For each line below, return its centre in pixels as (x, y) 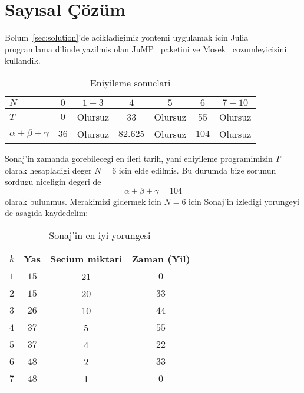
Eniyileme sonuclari (130, 82)
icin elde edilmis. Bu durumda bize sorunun (197, 170)
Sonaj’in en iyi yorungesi (100, 235)
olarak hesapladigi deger (48, 170)
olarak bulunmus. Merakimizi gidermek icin (83, 201)
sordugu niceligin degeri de (53, 181)
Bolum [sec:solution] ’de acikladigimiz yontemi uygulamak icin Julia (127, 37)
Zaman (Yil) (161, 258)
